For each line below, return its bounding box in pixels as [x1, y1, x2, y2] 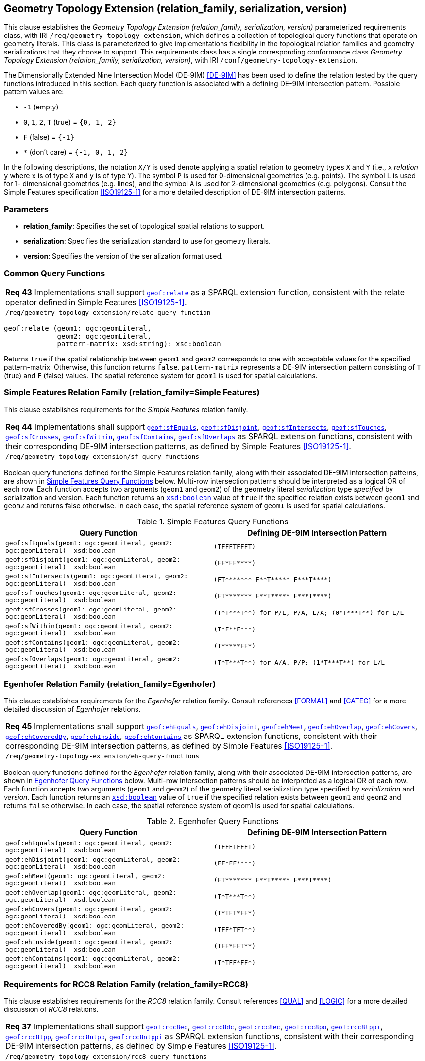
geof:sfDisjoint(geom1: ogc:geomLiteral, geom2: [5, 556, 181, 563]
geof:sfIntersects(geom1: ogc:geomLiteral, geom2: [5, 572, 188, 580]
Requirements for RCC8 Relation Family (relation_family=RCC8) [4, 979, 248, 989]
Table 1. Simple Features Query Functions [137, 516, 289, 526]
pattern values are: [4, 88, 64, 96]
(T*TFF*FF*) [214, 958, 256, 966]
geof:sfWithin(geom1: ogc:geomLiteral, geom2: [5, 622, 173, 629]
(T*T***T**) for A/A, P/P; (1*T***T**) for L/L [214, 659, 385, 666]
